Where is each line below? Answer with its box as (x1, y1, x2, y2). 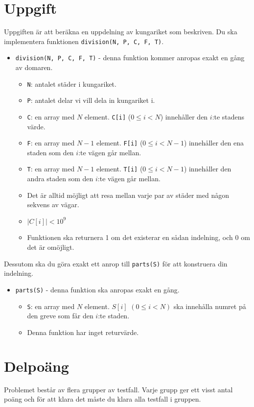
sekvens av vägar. (27, 199, 79, 210)
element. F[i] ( (96, 138, 143, 148)
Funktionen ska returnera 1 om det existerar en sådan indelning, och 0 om (27, 232, 250, 242)
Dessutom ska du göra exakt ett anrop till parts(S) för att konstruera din (4, 258, 228, 268)
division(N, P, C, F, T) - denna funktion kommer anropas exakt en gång (15, 52, 245, 63)
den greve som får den (27, 311, 93, 321)
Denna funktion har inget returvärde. (27, 327, 139, 337)
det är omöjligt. (27, 242, 74, 252)
